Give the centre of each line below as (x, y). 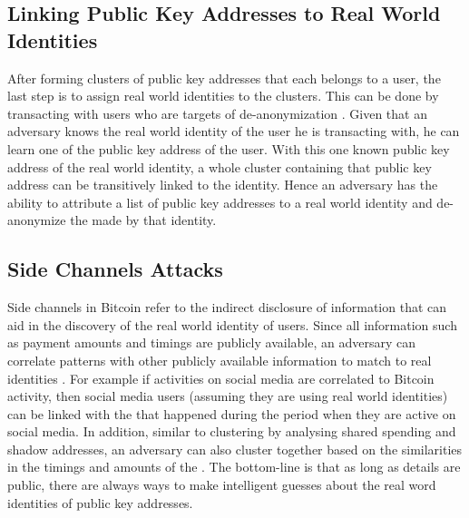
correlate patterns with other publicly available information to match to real (220, 360)
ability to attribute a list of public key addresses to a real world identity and (220, 202)
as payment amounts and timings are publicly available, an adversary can (211, 342)
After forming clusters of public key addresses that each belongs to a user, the (224, 78)
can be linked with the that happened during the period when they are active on (232, 413)
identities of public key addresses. (100, 502)
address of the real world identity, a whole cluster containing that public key (220, 166)
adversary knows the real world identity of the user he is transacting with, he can (234, 131)
